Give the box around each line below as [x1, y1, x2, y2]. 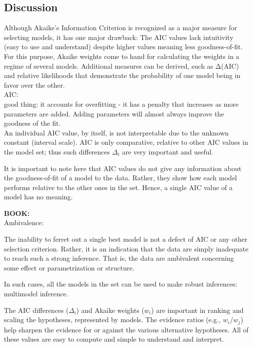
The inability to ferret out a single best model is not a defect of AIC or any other [4, 234, 248, 244]
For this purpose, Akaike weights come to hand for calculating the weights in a [4, 51, 239, 61]
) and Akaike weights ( [76, 305, 144, 315]
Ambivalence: [4, 217, 44, 228]
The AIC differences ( [4, 305, 69, 315]
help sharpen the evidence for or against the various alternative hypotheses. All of [4, 324, 249, 334]
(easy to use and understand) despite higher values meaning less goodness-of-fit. [4, 41, 243, 52]
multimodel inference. [4, 289, 68, 299]
